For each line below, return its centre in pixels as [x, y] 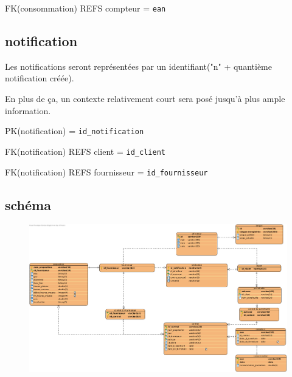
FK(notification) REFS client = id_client [85, 151]
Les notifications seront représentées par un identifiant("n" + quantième [138, 66]
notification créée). [40, 78]
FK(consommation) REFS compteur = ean [85, 8]
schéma [28, 204]
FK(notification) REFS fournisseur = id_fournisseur [106, 172]
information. [28, 110]
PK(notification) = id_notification [75, 131]
